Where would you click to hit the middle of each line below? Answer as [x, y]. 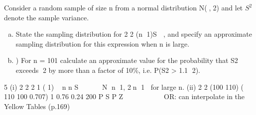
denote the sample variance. [47, 17]
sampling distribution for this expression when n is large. [103, 43]
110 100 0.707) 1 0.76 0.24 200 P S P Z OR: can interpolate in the [125, 96]
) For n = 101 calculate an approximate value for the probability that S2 [127, 60]
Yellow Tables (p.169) [37, 106]
